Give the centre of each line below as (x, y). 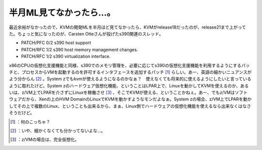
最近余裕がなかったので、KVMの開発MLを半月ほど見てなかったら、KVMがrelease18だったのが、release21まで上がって (128, 27)
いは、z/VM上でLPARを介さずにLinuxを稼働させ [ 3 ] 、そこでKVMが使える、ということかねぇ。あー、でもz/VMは (122, 93)
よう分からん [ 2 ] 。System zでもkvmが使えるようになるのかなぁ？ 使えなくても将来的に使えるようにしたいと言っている (130, 79)
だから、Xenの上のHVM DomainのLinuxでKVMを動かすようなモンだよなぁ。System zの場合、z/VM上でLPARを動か (137, 99)
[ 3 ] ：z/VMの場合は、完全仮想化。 (45, 140)
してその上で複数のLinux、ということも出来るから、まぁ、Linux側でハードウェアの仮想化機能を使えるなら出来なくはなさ (130, 106)
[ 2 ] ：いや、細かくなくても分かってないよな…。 (58, 131)
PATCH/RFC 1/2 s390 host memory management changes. (80, 50)
